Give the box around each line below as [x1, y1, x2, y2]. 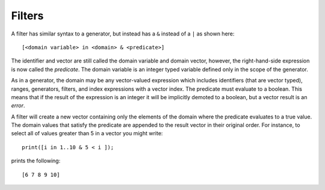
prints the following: [11, 157, 61, 165]
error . [11, 102, 25, 109]
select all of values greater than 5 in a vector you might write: [11, 130, 163, 137]
